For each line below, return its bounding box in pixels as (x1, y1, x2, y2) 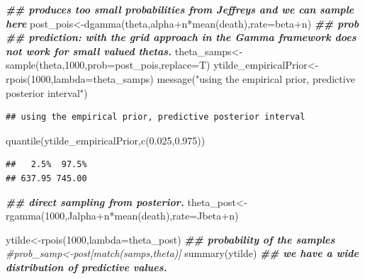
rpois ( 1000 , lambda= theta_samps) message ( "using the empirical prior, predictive (6, 71, 355, 86)
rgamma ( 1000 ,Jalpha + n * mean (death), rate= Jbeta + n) (6, 208, 239, 223)
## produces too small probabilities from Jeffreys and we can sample (6, 2, 354, 16)
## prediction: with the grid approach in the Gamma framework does (6, 30, 356, 45)
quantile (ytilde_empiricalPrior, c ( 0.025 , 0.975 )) (6, 132, 206, 147)
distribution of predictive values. (6, 259, 167, 274)
